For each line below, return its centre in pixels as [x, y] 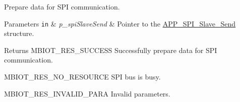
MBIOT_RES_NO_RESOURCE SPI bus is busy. [82, 77]
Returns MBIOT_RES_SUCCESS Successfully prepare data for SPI [111, 50]
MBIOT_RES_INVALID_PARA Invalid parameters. [87, 93]
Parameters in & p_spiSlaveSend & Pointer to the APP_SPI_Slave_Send [120, 23]
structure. [19, 33]
